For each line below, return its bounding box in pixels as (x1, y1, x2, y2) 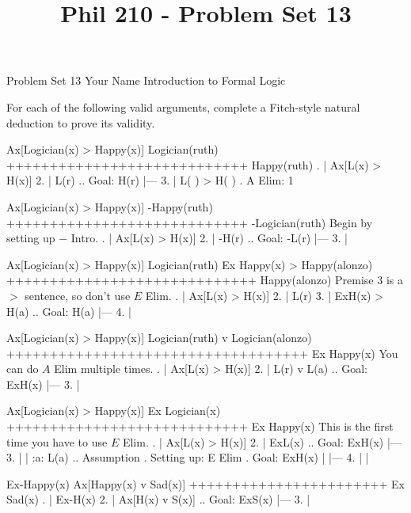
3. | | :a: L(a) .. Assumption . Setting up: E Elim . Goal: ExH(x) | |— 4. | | (6, 449, 369, 465)
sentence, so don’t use (25, 287, 131, 303)
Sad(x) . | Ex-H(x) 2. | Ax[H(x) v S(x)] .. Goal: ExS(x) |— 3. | (6, 491, 310, 507)
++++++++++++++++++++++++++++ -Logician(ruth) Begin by (6, 214, 373, 230)
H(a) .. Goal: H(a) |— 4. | (6, 302, 131, 319)
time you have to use (6, 433, 108, 450)
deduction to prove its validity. (6, 114, 155, 131)
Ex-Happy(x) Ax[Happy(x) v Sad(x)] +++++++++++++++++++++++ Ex (6, 475, 405, 492)
